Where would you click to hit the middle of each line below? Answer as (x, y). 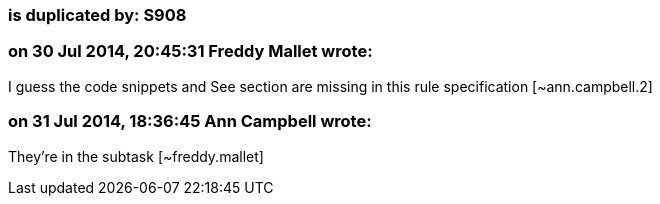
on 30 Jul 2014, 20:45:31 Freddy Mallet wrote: (190, 51)
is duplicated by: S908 (97, 15)
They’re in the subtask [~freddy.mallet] (136, 156)
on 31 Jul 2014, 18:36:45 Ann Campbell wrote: (190, 121)
